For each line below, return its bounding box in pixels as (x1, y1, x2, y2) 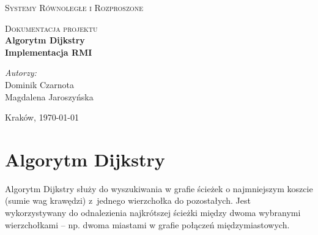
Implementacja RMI (5, 45, 92, 58)
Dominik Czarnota (5, 78, 75, 91)
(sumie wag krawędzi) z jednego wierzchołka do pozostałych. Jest (5, 194, 251, 207)
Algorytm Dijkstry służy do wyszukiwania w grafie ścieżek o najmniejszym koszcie (5, 182, 313, 195)
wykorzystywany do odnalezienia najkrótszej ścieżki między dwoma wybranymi (5, 206, 301, 219)
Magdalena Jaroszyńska (5, 90, 94, 103)
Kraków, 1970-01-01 (5, 111, 79, 124)
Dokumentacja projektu (5, 21, 98, 34)
